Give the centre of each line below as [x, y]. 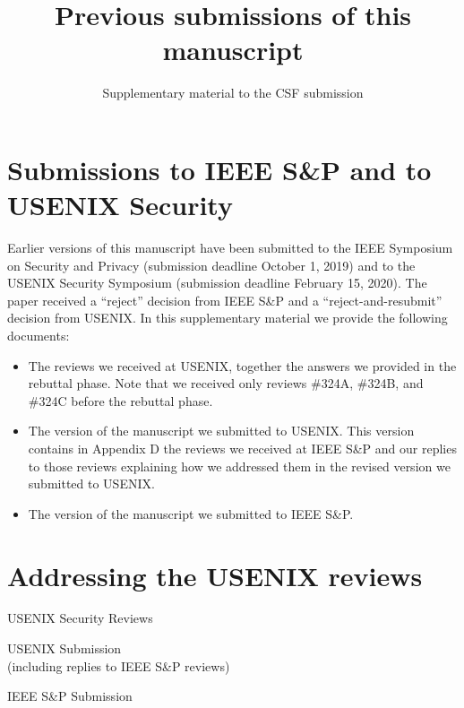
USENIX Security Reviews [80, 618]
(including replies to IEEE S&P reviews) [119, 665]
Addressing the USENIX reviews [215, 575]
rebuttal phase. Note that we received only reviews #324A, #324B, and [226, 383]
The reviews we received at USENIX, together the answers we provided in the [242, 365]
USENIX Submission [64, 648]
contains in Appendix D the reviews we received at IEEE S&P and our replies [242, 448]
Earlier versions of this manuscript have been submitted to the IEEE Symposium [230, 248]
